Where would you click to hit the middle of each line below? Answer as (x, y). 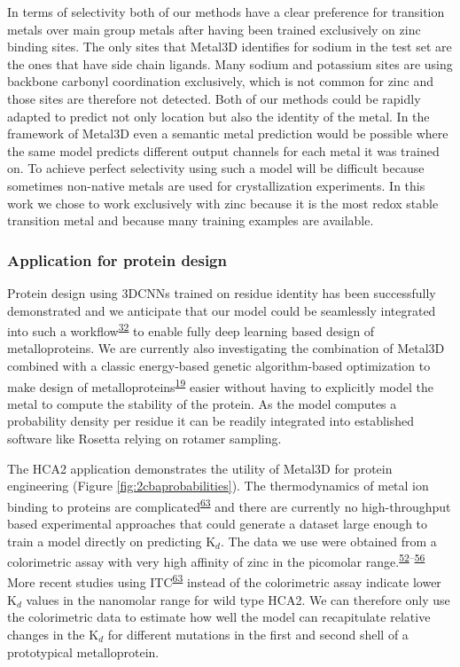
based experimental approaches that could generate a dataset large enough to (218, 524)
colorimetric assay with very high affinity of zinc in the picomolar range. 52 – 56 (216, 560)
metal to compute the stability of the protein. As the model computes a (202, 403)
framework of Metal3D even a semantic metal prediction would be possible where (228, 133)
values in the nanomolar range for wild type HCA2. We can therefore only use (238, 599)
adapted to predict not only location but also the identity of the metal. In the (218, 116)
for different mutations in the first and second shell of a (258, 634)
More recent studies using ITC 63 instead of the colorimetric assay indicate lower (224, 581)
